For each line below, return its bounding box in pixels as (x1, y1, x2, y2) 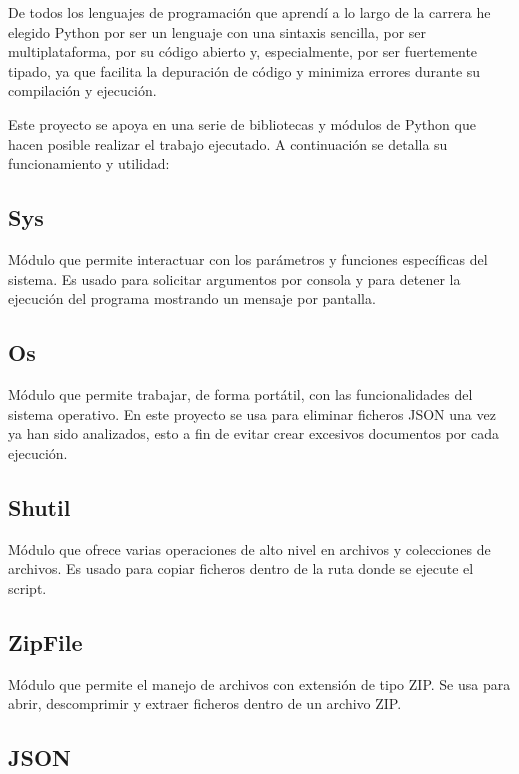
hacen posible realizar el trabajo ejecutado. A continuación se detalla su (8, 133, 448, 154)
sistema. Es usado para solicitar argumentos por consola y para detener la (8, 268, 461, 289)
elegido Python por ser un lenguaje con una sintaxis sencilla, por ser (8, 21, 427, 42)
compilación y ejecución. (8, 80, 157, 101)
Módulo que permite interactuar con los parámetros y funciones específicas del (8, 248, 488, 269)
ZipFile (8, 626, 83, 657)
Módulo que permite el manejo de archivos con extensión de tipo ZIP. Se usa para (8, 673, 511, 694)
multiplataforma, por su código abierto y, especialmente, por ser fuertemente (8, 41, 478, 62)
